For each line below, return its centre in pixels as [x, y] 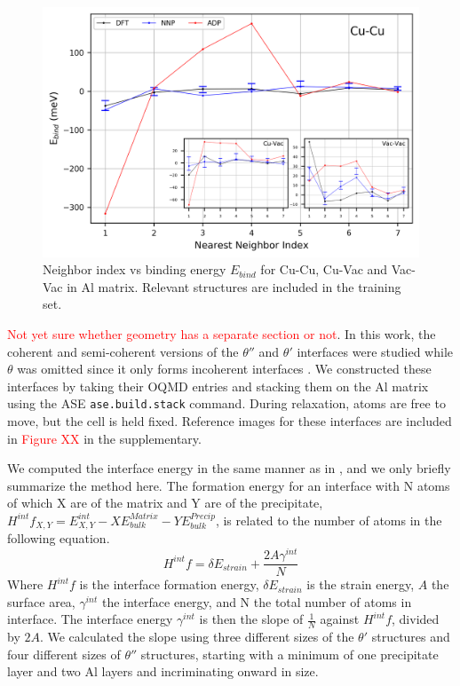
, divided [416, 619]
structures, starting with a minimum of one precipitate [289, 654]
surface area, [41, 601]
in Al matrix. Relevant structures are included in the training [234, 286]
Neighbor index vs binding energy [135, 269]
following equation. [59, 538]
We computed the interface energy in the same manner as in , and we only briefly [229, 468]
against [340, 619]
